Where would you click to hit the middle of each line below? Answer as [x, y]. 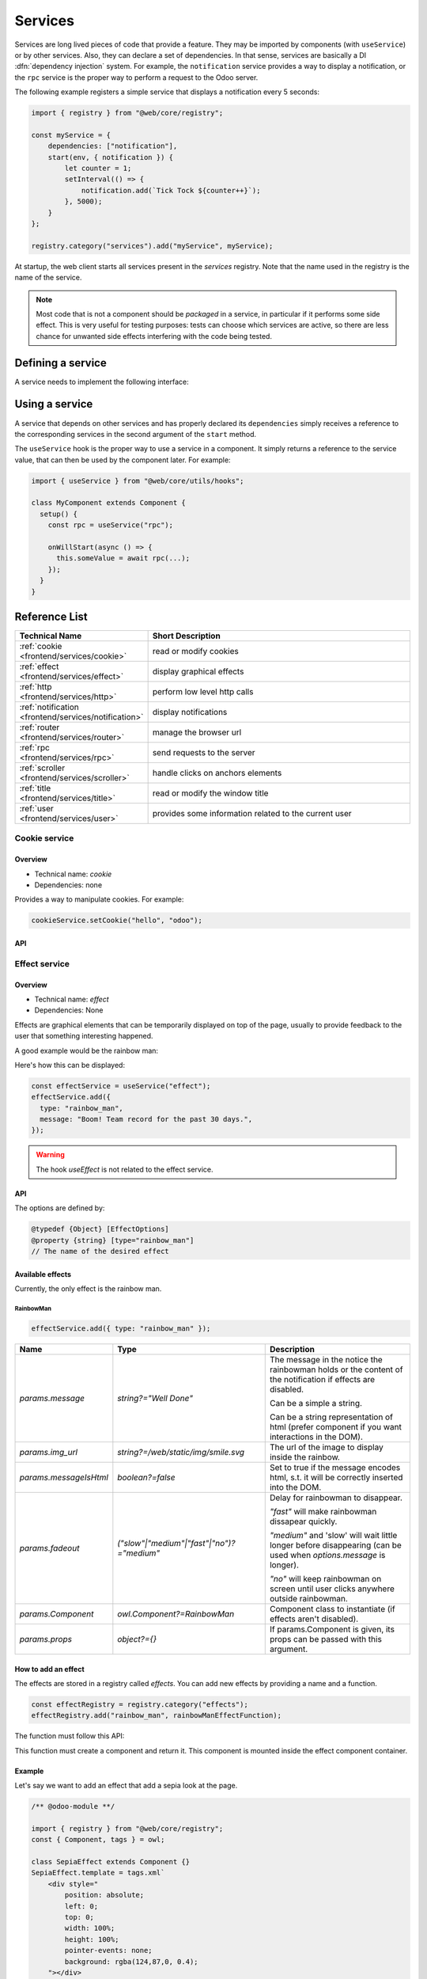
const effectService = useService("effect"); [121, 1086]
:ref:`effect [39, 667]
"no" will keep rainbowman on [325, 1578]
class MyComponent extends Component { [108, 503]
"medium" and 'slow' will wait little [333, 1535]
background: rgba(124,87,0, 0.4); [131, 1962]
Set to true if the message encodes [335, 1467]
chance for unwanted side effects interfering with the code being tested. [154, 336]
